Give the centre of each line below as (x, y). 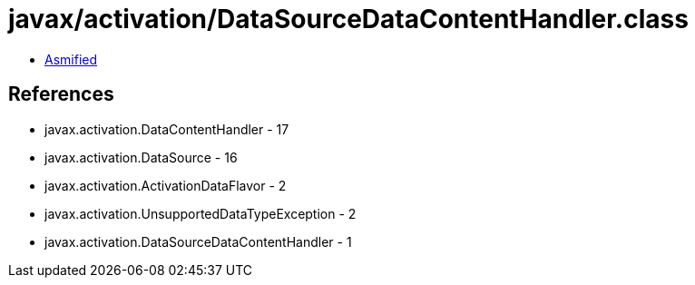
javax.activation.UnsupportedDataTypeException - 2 (201, 213)
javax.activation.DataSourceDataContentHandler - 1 (198, 241)
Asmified (71, 59)
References (61, 94)
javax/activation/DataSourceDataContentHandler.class (348, 19)
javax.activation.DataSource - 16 (141, 157)
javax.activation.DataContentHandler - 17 (167, 129)
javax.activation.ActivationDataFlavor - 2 (166, 185)
